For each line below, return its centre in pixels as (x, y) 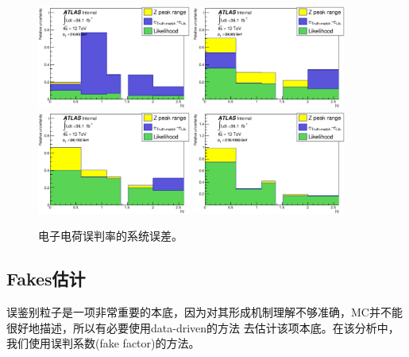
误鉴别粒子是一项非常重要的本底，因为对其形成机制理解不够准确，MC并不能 (204, 311)
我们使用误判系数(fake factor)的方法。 (103, 343)
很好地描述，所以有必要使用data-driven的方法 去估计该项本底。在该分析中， (203, 327)
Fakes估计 (46, 279)
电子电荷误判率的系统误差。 (110, 236)
